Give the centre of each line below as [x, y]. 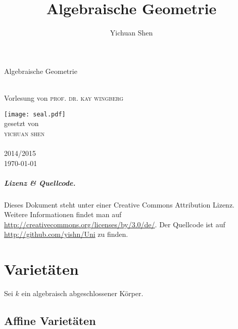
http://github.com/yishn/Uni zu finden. [66, 234]
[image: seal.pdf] [35, 114]
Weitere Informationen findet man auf [63, 214]
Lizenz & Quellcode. [40, 182]
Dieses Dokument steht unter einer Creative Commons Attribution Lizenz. [120, 204]
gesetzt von [21, 123]
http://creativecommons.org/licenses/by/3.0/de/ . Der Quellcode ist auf [115, 224]
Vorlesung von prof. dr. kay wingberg [64, 97]
